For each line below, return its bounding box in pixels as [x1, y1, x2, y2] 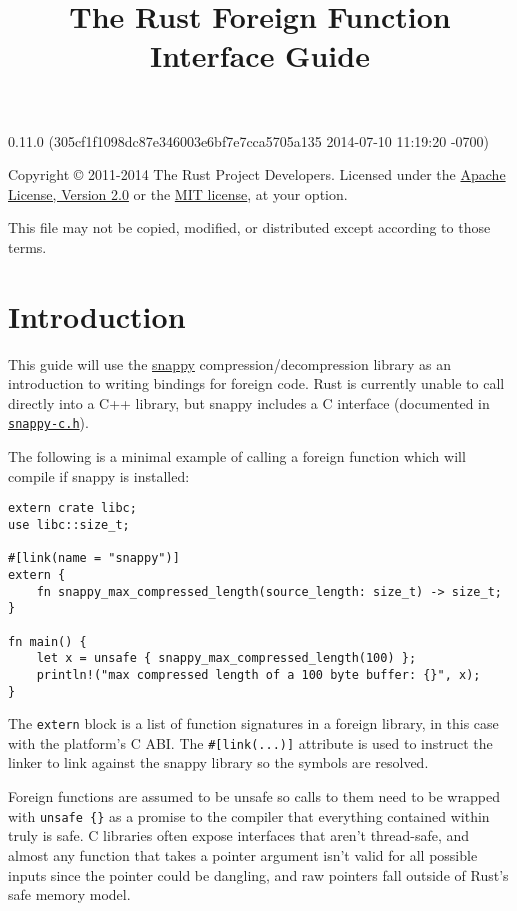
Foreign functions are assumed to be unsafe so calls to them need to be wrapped [8, 786, 500, 807]
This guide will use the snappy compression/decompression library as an [8, 353, 451, 374]
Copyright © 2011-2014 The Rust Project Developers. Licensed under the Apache [8, 164, 506, 185]
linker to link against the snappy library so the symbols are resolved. [8, 752, 429, 773]
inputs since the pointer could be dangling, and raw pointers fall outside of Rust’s [8, 864, 509, 885]
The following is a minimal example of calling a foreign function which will [8, 446, 466, 467]
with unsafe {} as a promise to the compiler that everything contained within [8, 805, 490, 826]
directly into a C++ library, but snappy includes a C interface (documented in [8, 392, 490, 413]
